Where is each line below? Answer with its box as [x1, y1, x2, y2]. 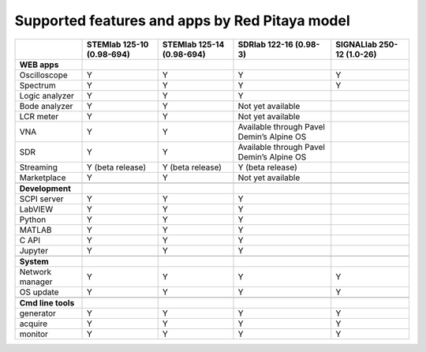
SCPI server [19, 193, 64, 204]
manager [19, 276, 53, 287]
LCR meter [19, 110, 59, 122]
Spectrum [19, 80, 56, 91]
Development [19, 182, 71, 193]
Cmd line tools [19, 297, 75, 308]
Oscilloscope [19, 69, 69, 81]
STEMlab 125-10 [87, 39, 149, 50]
